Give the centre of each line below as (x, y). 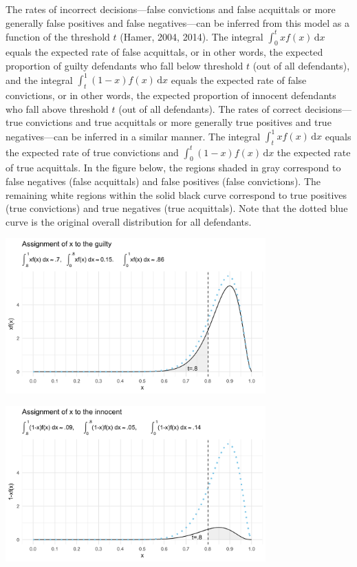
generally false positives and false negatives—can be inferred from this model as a (178, 22)
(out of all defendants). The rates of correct (210, 108)
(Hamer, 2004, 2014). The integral (192, 36)
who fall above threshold (57, 108)
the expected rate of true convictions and (92, 152)
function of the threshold (58, 36)
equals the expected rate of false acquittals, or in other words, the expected (164, 52)
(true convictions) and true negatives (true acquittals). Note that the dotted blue (177, 208)
